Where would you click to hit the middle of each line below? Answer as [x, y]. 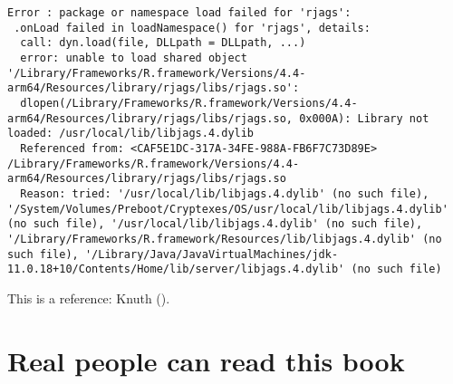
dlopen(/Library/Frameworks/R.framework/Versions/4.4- [189, 103]
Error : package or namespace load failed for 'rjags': [179, 13]
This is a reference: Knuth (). [89, 298]
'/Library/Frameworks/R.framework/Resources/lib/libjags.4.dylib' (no [225, 239]
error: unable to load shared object [134, 58]
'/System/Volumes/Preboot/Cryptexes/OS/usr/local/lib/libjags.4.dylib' [228, 209]
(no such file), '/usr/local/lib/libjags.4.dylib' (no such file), [215, 224]
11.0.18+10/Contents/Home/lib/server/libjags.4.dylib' [176, 269]
